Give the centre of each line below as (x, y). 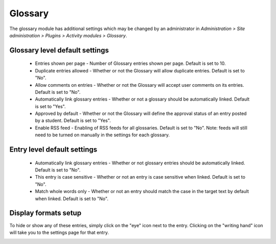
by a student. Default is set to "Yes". (73, 120)
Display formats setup (45, 213)
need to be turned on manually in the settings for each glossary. (102, 135)
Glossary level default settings (59, 50)
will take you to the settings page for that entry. (59, 232)
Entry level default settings (53, 150)
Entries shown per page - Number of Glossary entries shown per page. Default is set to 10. (130, 63)
